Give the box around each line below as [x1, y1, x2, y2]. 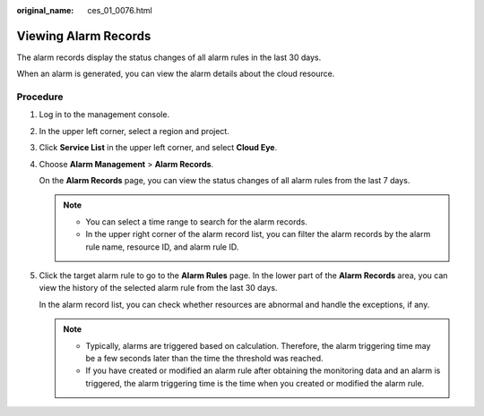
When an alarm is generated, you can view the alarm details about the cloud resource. [16, 68, 335, 80]
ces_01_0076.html [87, 5, 152, 15]
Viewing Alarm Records [16, 28, 151, 44]
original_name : [16, 5, 74, 15]
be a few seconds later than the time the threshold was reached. [85, 352, 324, 363]
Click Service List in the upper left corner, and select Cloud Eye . [39, 142, 278, 153]
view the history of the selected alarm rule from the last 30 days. [39, 283, 278, 293]
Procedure [16, 90, 64, 103]
